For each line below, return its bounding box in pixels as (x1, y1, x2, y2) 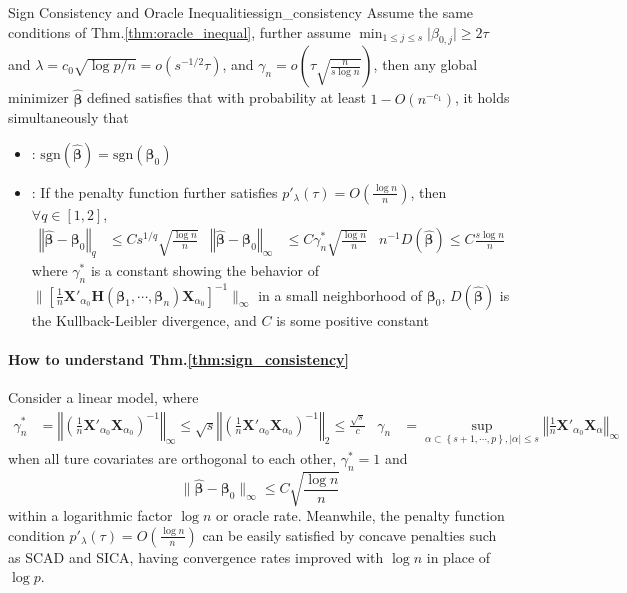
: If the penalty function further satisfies (31, 181, 278, 202)
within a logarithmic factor (8, 505, 173, 526)
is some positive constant (276, 309, 429, 330)
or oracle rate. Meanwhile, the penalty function (215, 505, 505, 526)
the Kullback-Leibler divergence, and (31, 309, 257, 330)
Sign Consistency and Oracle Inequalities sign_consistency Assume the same (8, 2, 474, 22)
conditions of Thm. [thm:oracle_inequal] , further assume (8, 21, 351, 42)
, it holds (454, 87, 510, 108)
